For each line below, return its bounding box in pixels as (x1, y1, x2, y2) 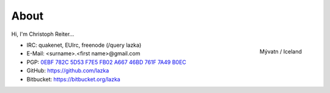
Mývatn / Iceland (259, 47, 302, 55)
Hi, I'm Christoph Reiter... (11, 30, 75, 38)
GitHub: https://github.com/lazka (26, 67, 109, 74)
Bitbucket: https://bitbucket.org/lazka (26, 75, 120, 83)
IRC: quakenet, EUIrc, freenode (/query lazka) (26, 41, 142, 49)
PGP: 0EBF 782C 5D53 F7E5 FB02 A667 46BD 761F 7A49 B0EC (26, 58, 186, 66)
